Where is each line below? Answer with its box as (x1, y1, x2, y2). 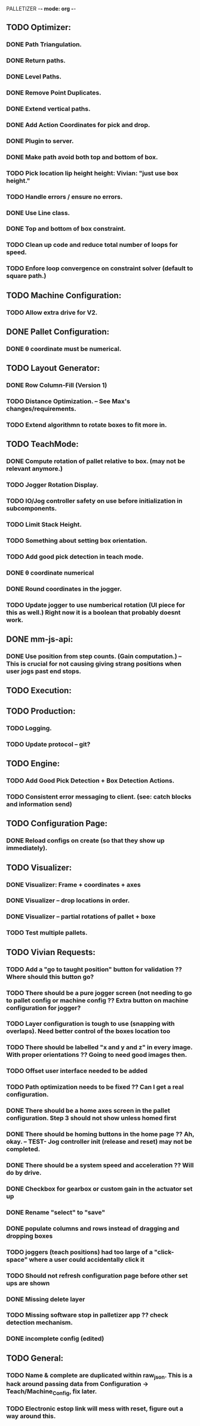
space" (6, 1255, 28, 1264)
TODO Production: (6, 706, 76, 716)
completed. (6, 1145, 41, 1153)
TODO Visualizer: (6, 862, 72, 872)
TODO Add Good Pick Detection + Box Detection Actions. (6, 777, 175, 785)
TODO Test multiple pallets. (6, 929, 88, 937)
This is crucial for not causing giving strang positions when (6, 660, 182, 668)
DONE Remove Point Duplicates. (6, 89, 101, 97)
